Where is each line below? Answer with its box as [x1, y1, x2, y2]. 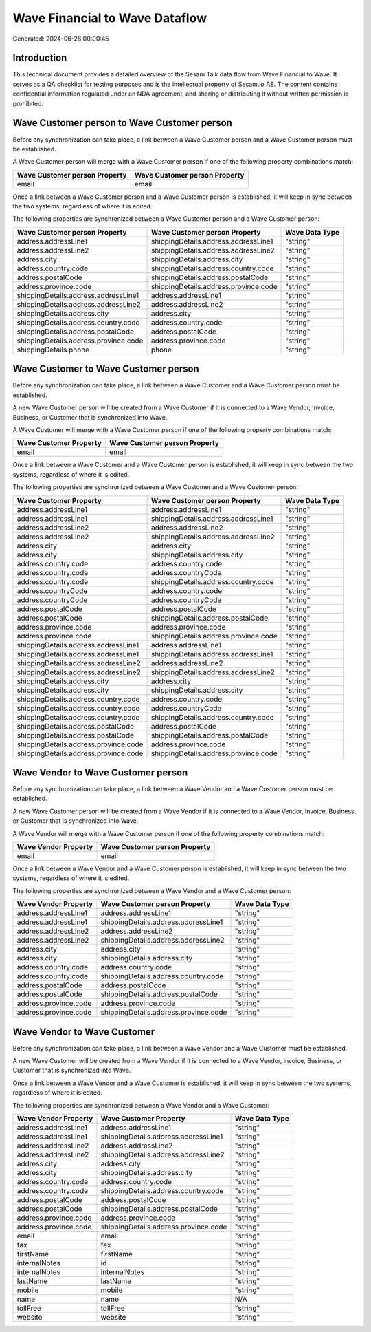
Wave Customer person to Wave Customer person [12, 117, 233, 129]
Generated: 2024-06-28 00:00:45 [12, 34, 109, 43]
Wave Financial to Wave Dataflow [12, 10, 207, 25]
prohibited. [12, 99, 44, 107]
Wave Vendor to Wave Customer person [12, 766, 188, 778]
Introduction [12, 52, 67, 64]
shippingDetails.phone [16, 345, 89, 354]
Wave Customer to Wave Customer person [12, 363, 199, 375]
